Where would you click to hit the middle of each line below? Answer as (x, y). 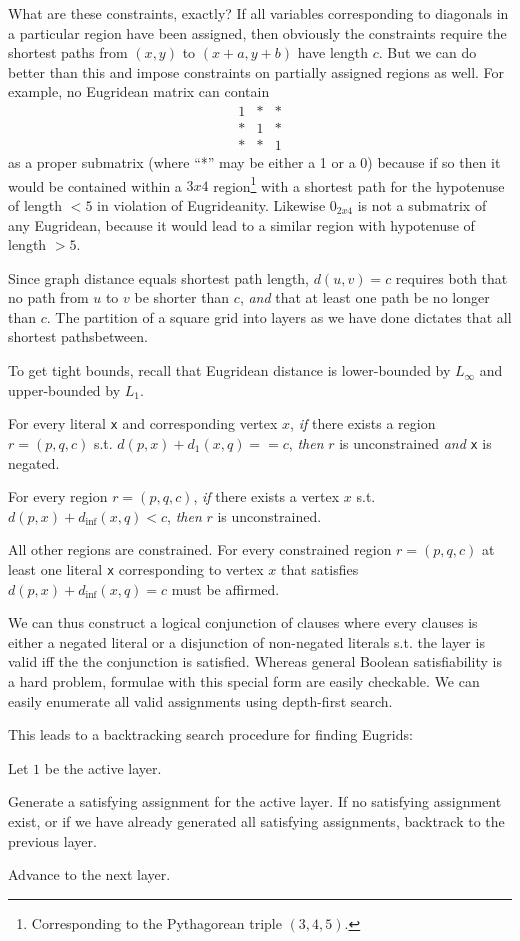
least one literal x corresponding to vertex (136, 568)
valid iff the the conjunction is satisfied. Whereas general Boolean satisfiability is (255, 661)
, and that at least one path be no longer (364, 297)
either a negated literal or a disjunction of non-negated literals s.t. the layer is (246, 641)
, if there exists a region (363, 423)
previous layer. (52, 840)
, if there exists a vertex (266, 496)
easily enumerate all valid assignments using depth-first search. (200, 700)
